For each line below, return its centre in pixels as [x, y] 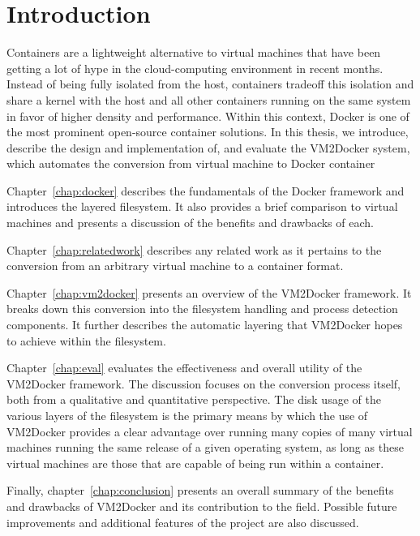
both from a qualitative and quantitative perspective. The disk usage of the [194, 399]
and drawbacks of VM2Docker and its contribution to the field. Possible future [202, 506]
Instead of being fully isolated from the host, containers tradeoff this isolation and [210, 84]
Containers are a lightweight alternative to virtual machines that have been [194, 52]
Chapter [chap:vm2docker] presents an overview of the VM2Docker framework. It [209, 292]
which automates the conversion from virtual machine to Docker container [191, 163]
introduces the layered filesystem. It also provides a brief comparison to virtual [202, 206]
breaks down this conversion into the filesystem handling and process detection [202, 309]
